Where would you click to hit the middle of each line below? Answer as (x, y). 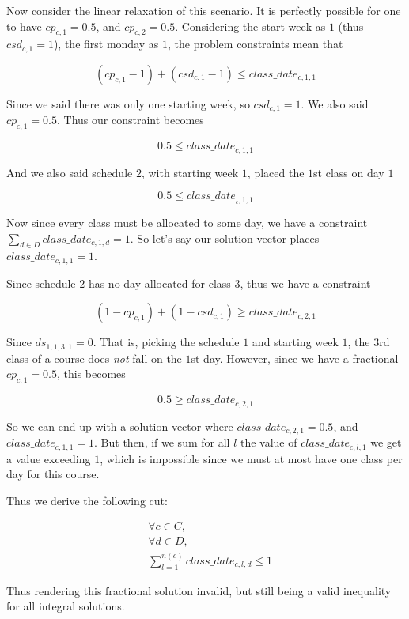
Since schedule (41, 283)
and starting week (295, 342)
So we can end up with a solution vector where (120, 426)
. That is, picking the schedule (166, 342)
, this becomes (91, 374)
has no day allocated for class (159, 283)
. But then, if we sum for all (162, 442)
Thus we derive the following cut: (87, 500)
